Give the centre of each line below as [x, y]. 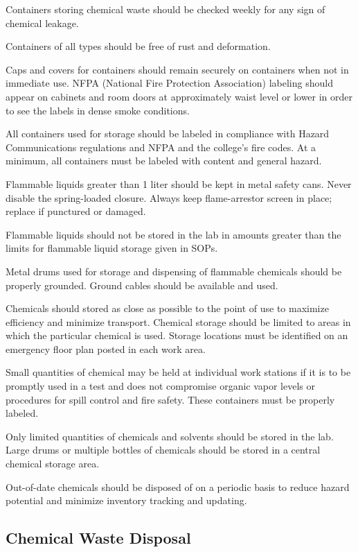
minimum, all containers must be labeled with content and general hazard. [164, 161]
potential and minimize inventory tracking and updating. [126, 500]
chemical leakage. [42, 23]
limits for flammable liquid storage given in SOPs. [112, 248]
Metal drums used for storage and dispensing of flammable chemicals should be [174, 271]
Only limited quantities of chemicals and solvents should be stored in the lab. [170, 436]
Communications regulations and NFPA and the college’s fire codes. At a [161, 147]
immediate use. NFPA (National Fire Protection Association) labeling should [169, 83]
